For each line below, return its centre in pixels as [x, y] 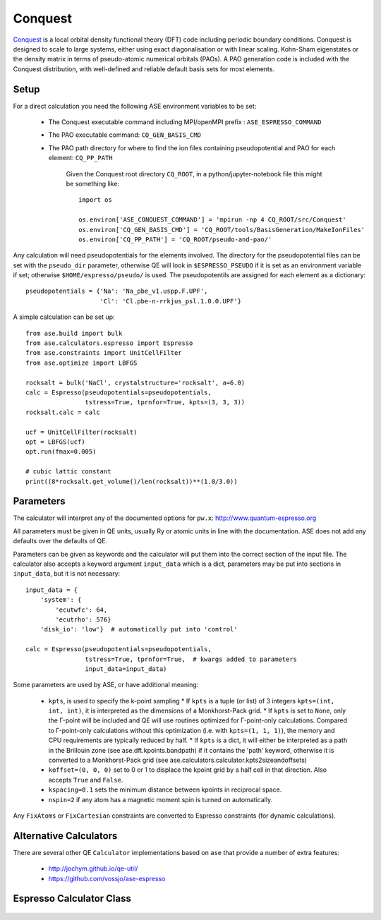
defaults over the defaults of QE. [60, 541]
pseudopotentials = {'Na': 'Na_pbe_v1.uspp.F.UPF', [117, 291]
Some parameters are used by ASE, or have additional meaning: [106, 685]
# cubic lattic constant [68, 472]
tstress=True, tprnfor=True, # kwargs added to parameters [191, 659]
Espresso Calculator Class [72, 898]
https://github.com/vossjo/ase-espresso [107, 878]
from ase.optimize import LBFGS [81, 363]
